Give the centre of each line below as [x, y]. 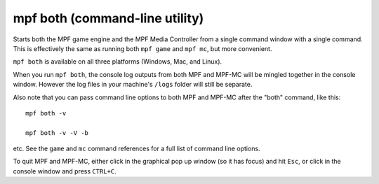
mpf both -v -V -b [57, 133]
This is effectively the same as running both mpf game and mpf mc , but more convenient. [142, 48]
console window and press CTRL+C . [65, 171]
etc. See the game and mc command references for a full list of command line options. [137, 149]
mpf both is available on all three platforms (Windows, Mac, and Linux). [118, 62]
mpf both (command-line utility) [108, 18]
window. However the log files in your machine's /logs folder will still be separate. [133, 85]
